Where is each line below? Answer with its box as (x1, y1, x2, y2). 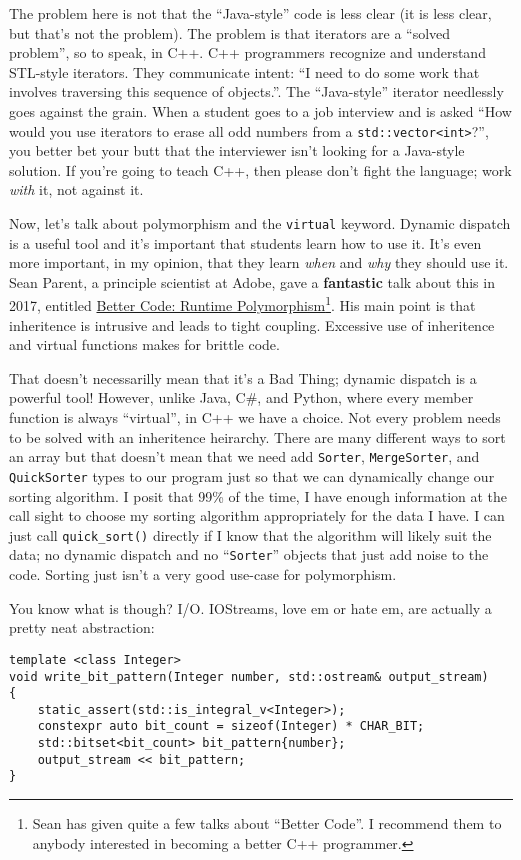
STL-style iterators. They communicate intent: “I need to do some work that (9, 61, 480, 82)
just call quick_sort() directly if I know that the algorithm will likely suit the (9, 524, 492, 545)
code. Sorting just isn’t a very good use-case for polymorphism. (9, 564, 397, 585)
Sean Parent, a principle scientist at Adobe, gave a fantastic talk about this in (9, 271, 495, 292)
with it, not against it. (9, 179, 144, 200)
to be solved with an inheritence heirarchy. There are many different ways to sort (9, 426, 506, 447)
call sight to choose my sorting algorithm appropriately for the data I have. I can (9, 505, 505, 526)
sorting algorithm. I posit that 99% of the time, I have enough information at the (9, 485, 508, 506)
